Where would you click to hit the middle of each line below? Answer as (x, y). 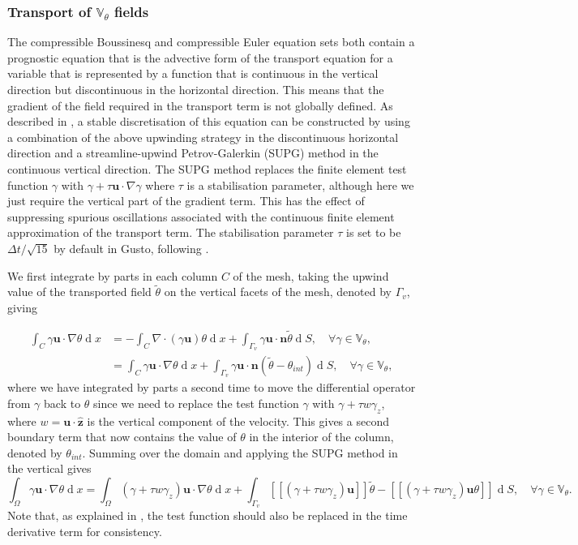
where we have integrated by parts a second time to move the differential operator (212, 387)
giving (22, 307)
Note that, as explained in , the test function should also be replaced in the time (208, 515)
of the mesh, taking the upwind (311, 275)
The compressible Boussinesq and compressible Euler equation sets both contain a (211, 42)
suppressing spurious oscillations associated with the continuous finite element (201, 216)
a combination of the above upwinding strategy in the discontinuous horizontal (203, 137)
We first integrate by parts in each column (113, 275)
